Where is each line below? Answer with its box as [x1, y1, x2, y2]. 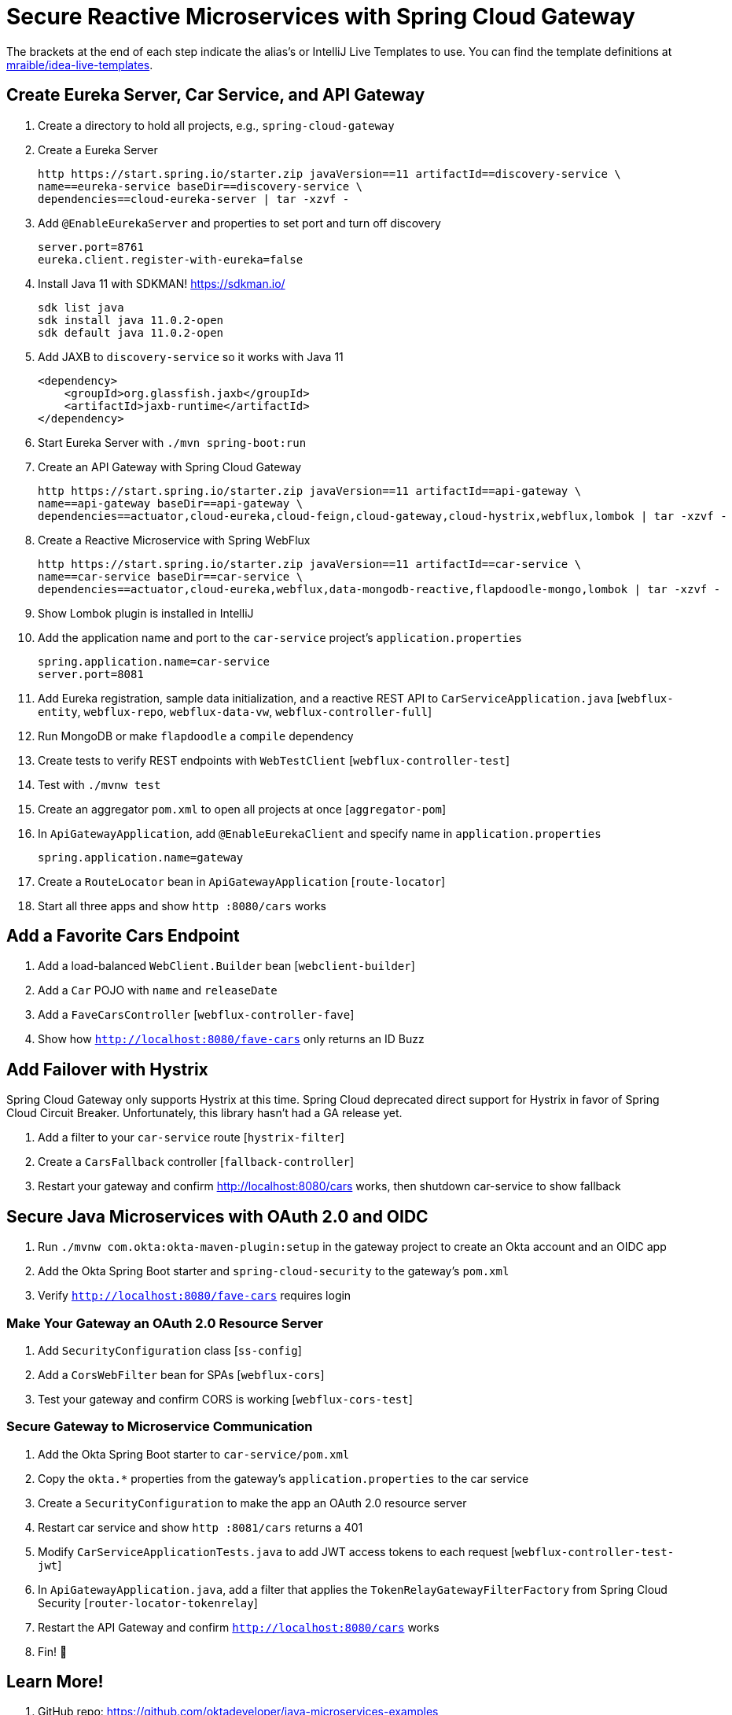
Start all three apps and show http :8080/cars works [38, 898, 326, 913]
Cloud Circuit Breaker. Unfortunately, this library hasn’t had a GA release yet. [6, 1106, 403, 1120]
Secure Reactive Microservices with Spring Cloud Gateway [6, 3, 635, 30]
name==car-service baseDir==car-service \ [38, 570, 303, 583]
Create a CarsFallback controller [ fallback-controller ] [38, 1155, 355, 1169]
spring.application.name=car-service [38, 655, 270, 668]
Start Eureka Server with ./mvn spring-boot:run [38, 435, 307, 449]
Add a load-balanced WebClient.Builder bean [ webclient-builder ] [38, 959, 415, 973]
